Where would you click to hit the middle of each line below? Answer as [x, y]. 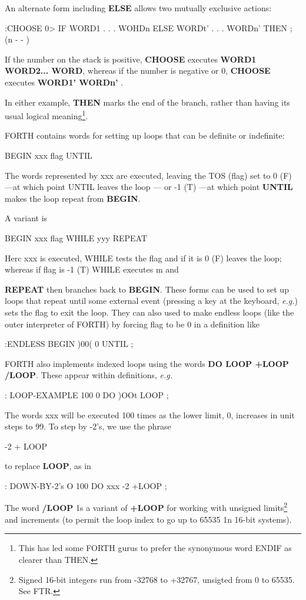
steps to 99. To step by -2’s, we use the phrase [88, 426]
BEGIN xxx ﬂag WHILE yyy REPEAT [76, 237]
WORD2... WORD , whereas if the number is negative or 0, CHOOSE [138, 71]
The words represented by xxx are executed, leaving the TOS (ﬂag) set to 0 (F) [148, 175]
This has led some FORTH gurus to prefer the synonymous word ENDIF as [155, 548]
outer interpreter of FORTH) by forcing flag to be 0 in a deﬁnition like [132, 324]
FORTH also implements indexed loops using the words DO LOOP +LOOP [147, 363]
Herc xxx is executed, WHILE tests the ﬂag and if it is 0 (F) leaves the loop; [143, 258]
